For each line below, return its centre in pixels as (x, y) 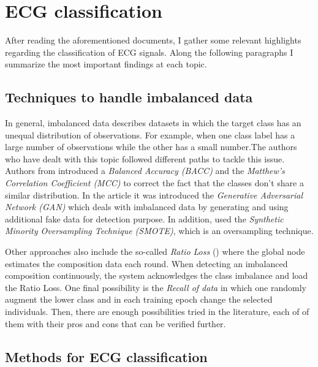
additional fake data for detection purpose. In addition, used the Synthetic (144, 218)
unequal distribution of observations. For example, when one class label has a (150, 134)
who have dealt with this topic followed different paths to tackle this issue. (145, 158)
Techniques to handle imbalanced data (129, 97)
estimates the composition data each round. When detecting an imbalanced (146, 263)
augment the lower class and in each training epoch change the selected (139, 299)
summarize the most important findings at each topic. (106, 64)
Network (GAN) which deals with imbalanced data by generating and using (147, 207)
